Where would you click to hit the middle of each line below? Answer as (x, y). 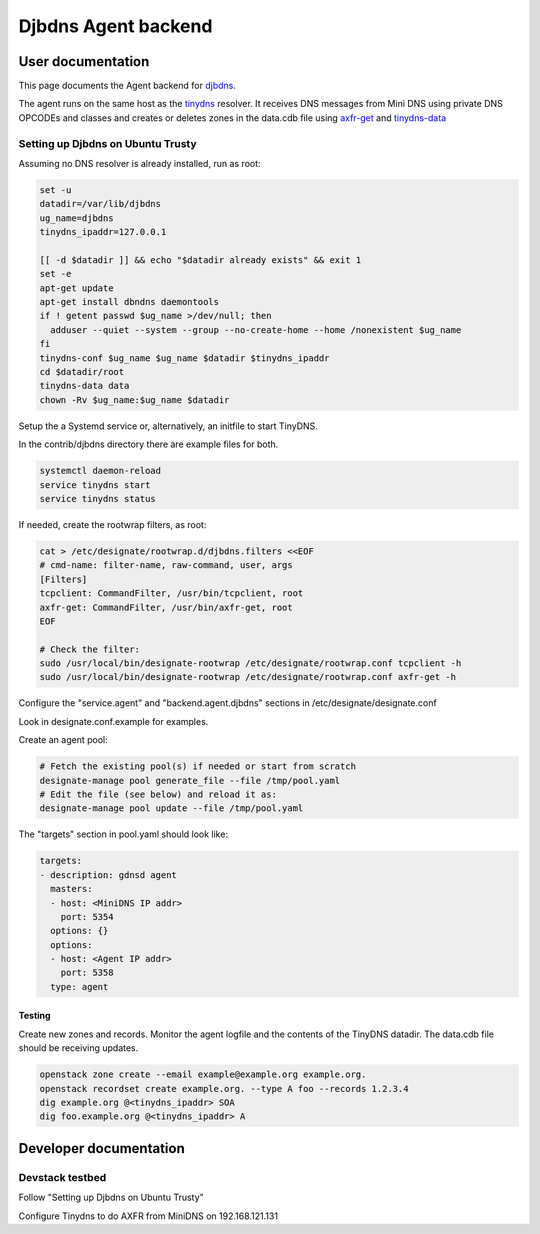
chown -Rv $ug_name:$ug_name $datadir (134, 399)
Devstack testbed (62, 1177)
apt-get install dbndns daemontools (129, 302)
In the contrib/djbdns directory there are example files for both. (148, 444)
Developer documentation (101, 1148)
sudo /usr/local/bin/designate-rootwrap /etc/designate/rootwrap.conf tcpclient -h (250, 663)
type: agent (79, 986)
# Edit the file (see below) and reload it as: (158, 794)
